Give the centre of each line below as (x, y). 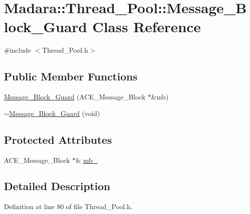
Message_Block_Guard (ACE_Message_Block (75, 97)
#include (18, 50)
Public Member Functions (71, 76)
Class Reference (146, 27)
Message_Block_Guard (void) (54, 113)
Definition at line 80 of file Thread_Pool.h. (68, 206)
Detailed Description (57, 186)
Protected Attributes (58, 139)
